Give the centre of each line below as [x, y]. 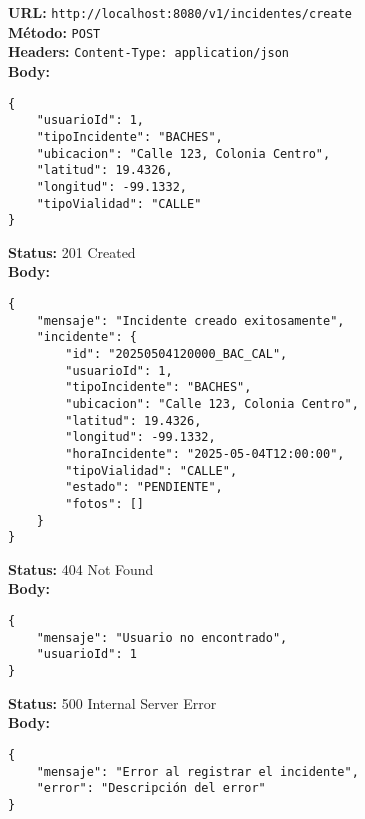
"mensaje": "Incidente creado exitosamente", [190, 320]
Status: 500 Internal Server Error [112, 702]
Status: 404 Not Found [81, 568]
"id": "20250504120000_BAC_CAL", [176, 353]
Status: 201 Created [72, 251]
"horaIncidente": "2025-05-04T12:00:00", [205, 453]
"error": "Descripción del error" [151, 788]
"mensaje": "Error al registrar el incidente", [197, 771]
